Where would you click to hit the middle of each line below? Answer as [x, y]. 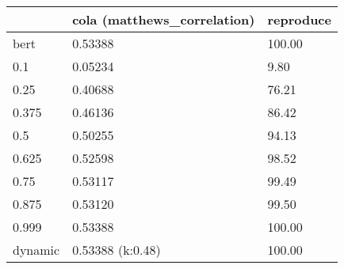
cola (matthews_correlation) [164, 19]
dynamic [36, 250]
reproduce [299, 19]
